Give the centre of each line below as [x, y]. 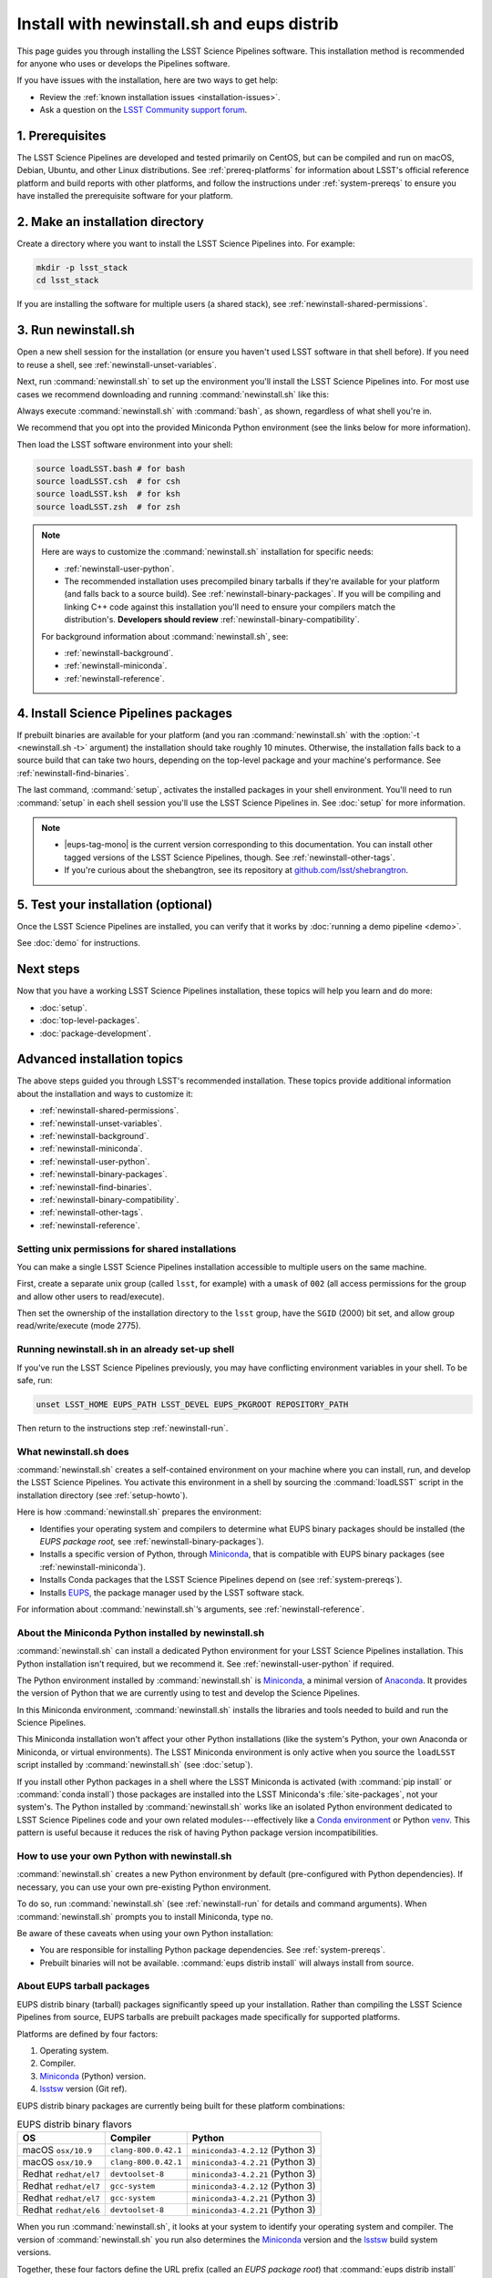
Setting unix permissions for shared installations [127, 1248]
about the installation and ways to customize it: [105, 1093]
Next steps [48, 969]
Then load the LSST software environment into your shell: [125, 444]
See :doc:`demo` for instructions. [79, 943]
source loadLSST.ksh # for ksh [108, 494]
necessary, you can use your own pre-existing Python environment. [144, 1887]
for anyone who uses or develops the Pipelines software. [123, 63]
